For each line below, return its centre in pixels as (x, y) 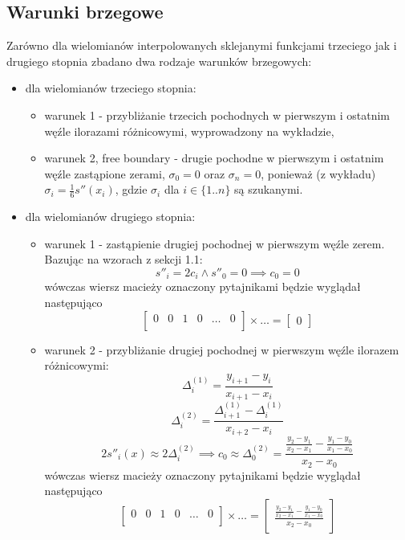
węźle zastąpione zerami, (105, 173)
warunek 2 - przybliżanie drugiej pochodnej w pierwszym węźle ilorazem (222, 349)
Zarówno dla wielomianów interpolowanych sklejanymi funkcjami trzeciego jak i (202, 45)
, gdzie (131, 189)
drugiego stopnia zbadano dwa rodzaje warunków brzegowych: (159, 61)
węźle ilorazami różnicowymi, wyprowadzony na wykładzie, (189, 131)
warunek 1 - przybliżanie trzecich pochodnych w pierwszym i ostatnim (217, 115)
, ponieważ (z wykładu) (318, 173)
